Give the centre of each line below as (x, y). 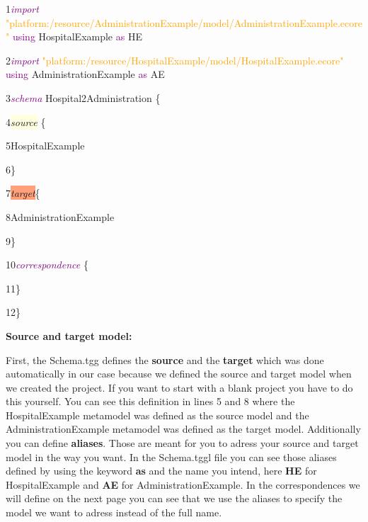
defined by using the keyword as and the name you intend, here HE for (161, 471)
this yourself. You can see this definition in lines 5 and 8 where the (150, 401)
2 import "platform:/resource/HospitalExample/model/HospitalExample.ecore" (175, 60)
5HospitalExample (45, 146)
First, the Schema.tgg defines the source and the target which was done (165, 359)
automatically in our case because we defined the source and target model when (179, 374)
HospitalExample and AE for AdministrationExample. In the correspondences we (183, 484)
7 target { (23, 193)
